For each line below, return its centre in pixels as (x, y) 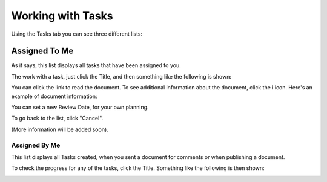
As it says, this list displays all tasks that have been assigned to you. (96, 65)
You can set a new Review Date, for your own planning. (80, 107)
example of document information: (54, 96)
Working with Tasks (62, 16)
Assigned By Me (36, 145)
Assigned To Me (42, 51)
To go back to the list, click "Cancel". (57, 119)
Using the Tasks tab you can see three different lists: (77, 34)
